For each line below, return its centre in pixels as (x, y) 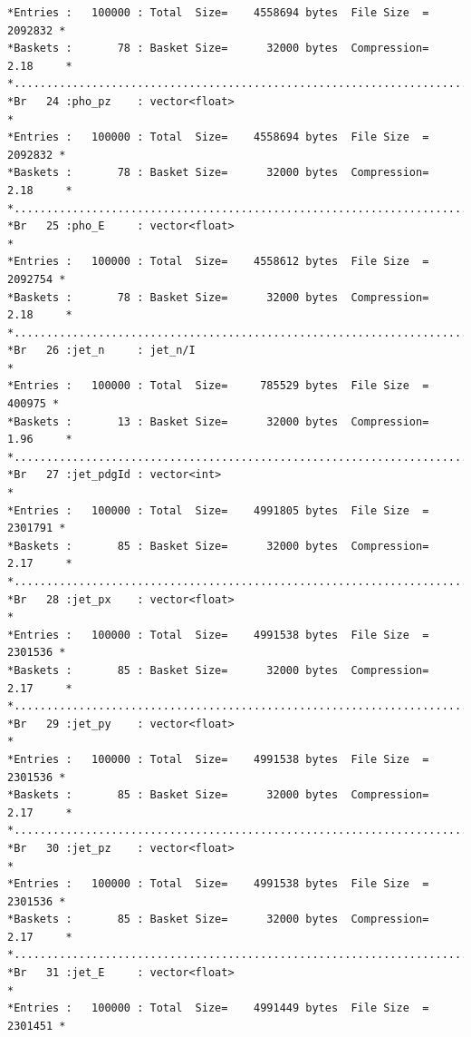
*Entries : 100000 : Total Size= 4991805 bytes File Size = (218, 510)
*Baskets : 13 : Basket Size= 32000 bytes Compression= (218, 421)
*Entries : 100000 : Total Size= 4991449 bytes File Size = (218, 1008)
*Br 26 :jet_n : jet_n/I (101, 351)
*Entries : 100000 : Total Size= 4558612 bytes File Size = (218, 262)
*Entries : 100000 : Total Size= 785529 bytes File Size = (218, 386)
